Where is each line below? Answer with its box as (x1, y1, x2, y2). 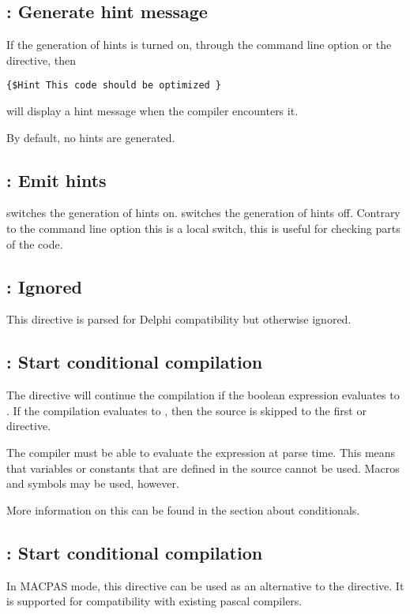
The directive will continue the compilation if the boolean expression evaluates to (6, 387, 400, 403)
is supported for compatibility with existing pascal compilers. (6, 593, 303, 609)
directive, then (6, 51, 76, 68)
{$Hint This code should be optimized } (6, 80, 222, 92)
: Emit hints (6, 167, 107, 192)
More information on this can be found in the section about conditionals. (6, 501, 360, 518)
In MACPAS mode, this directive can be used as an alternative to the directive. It (6, 577, 404, 593)
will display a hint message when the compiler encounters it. (6, 103, 299, 119)
